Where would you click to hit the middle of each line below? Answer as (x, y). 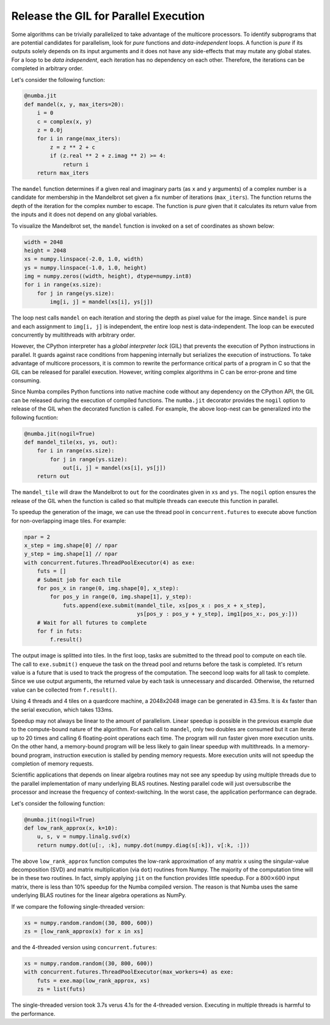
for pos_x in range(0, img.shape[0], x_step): (108, 588)
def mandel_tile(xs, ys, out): (71, 442)
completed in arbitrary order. (47, 69)
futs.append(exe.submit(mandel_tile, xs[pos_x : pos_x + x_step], (164, 605)
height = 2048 (45, 250)
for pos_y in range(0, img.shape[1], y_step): (121, 597)
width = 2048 (44, 242)
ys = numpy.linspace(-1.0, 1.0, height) (85, 267)
